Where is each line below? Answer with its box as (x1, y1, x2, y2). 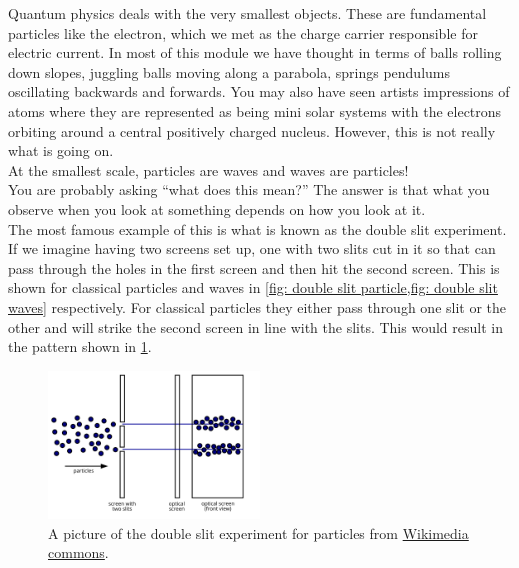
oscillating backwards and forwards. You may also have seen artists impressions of (8, 81, 510, 102)
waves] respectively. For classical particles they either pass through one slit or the (8, 296, 507, 317)
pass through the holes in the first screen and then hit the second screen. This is (8, 257, 500, 278)
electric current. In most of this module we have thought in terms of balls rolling (8, 42, 502, 63)
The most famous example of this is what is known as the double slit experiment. (8, 218, 507, 239)
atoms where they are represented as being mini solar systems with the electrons (8, 100, 502, 121)
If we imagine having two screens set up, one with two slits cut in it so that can (8, 238, 496, 259)
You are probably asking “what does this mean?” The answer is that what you (8, 179, 490, 200)
